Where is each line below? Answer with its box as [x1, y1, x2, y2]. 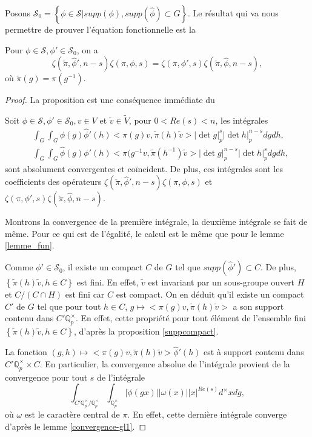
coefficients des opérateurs [5, 175, 102, 188]
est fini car [65, 288, 105, 301]
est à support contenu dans [204, 345, 304, 358]
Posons [5, 7, 30, 19]
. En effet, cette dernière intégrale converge [127, 408, 287, 420]
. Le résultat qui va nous [188, 7, 279, 19]
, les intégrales [215, 114, 268, 126]
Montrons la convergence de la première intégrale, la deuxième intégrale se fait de [5, 215, 308, 228]
